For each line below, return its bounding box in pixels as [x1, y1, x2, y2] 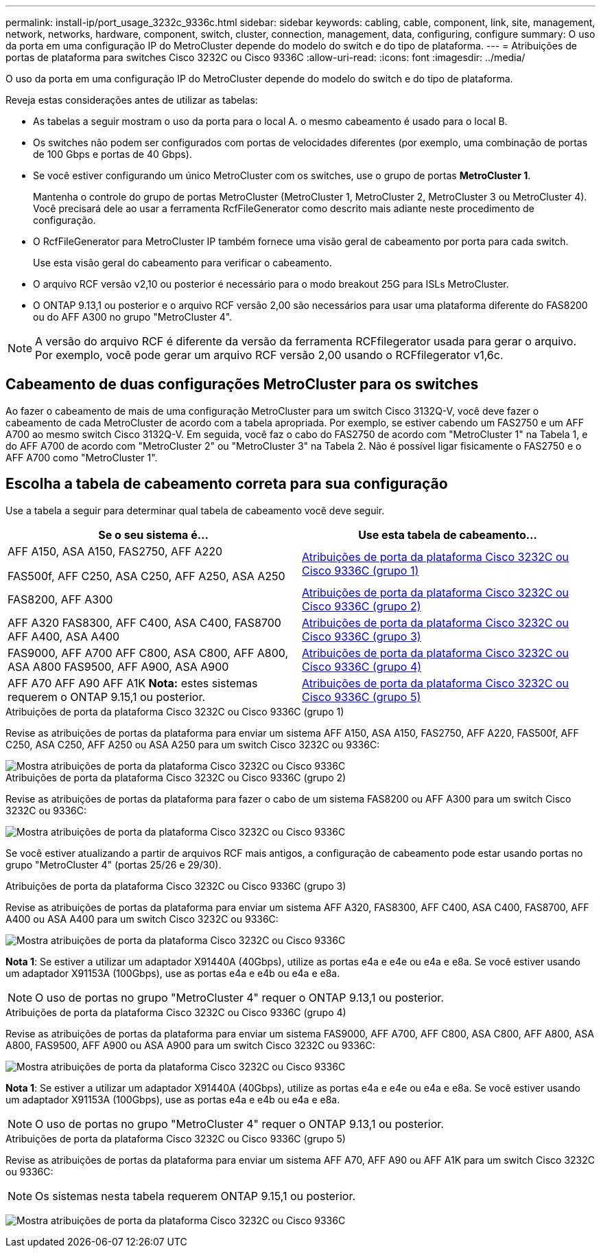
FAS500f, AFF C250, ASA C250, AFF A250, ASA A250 [8, 568, 285, 583]
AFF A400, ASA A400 [8, 629, 120, 643]
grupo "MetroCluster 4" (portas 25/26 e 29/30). [5, 858, 222, 871]
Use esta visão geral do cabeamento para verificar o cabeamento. [33, 257, 332, 268]
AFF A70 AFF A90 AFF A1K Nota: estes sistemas [8, 676, 258, 690]
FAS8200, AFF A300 [8, 592, 113, 606]
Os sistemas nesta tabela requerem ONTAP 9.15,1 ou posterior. [35, 1188, 356, 1203]
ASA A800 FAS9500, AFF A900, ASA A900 [8, 659, 229, 674]
